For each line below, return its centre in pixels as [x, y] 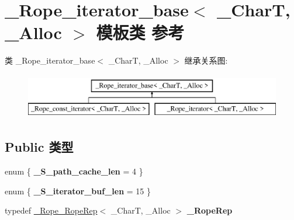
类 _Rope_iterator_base [50, 60]
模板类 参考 [140, 32]
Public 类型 [39, 147]
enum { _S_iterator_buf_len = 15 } [78, 191]
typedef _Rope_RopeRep [51, 210]
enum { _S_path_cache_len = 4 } [74, 171]
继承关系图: [206, 60]
